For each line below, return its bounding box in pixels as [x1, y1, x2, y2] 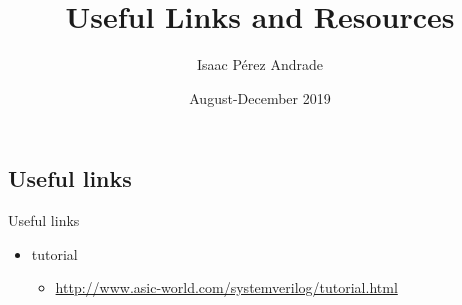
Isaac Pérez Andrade [197, 54, 323, 75]
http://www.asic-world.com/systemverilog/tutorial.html [55, 277, 398, 298]
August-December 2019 [189, 87, 331, 108]
